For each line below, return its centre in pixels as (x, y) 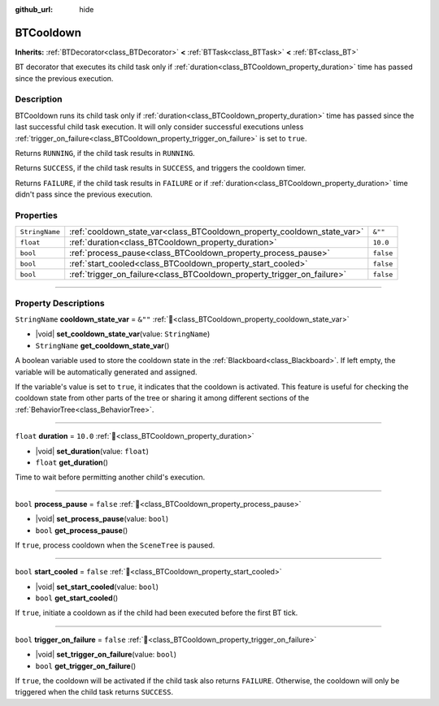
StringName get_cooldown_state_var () (102, 345)
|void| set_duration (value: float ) (92, 451)
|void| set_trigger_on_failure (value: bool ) (106, 655)
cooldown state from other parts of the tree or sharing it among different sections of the (162, 398)
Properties (37, 215)
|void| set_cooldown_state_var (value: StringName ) (123, 334)
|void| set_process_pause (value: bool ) (102, 519)
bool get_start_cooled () (77, 598)
